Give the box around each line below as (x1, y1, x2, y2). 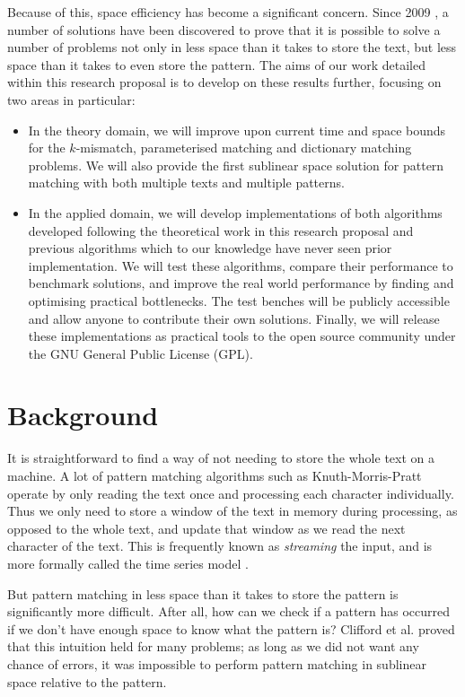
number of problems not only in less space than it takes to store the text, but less (7, 38, 457, 57)
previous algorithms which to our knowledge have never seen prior (28, 239, 392, 257)
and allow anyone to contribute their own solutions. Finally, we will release (28, 309, 440, 327)
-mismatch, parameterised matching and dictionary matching (75, 138, 412, 157)
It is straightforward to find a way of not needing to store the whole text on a (7, 449, 434, 467)
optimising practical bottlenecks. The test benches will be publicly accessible (28, 291, 450, 309)
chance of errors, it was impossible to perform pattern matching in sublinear (7, 654, 426, 673)
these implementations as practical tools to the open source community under (28, 327, 456, 345)
